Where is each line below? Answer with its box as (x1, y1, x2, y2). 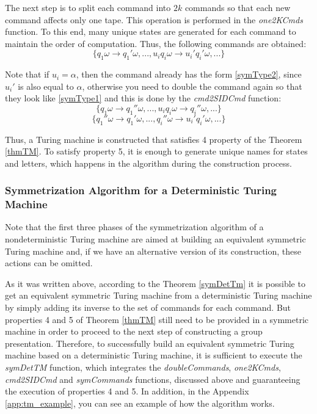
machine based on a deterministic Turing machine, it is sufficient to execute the (5, 349, 302, 361)
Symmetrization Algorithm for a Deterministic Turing (5, 183, 277, 198)
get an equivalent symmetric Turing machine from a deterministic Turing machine (5, 289, 312, 302)
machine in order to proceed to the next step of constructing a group (5, 325, 263, 338)
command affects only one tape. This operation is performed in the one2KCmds (5, 13, 303, 26)
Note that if (5, 68, 49, 81)
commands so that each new (184, 1, 291, 13)
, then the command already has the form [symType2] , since (76, 68, 302, 81)
